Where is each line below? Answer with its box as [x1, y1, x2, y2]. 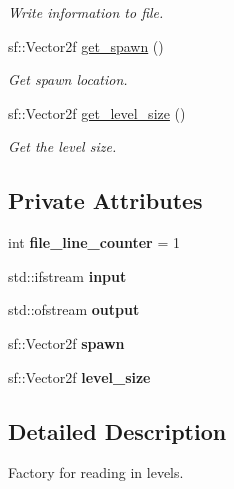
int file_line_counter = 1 [8, 232, 180, 253]
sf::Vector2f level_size [8, 366, 151, 387]
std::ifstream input [8, 265, 127, 286]
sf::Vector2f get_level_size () [8, 102, 186, 123]
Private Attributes [8, 185, 203, 216]
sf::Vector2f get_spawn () [8, 35, 164, 56]
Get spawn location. [8, 69, 128, 90]
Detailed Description [8, 415, 227, 446]
